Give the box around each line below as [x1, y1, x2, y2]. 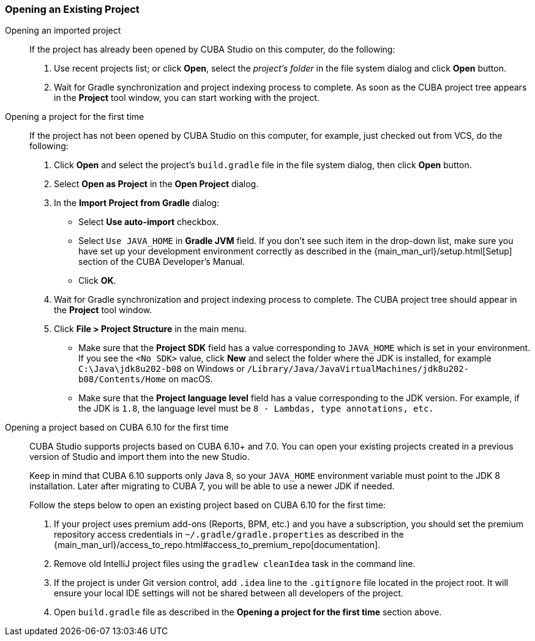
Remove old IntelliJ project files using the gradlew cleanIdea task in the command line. [54, 558, 416, 569]
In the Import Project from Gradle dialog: [54, 198, 220, 209]
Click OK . [78, 275, 116, 286]
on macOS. [168, 374, 213, 385]
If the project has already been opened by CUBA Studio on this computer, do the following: [29, 44, 395, 55]
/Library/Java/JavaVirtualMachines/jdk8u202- [247, 364, 470, 374]
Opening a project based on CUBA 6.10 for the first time [5, 422, 229, 433]
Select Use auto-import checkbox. [78, 217, 219, 228]
